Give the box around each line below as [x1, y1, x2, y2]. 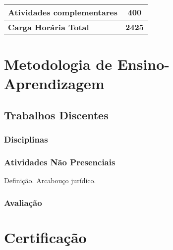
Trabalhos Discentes [4, 107, 109, 122]
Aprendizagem [4, 73, 105, 94]
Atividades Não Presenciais [4, 156, 115, 168]
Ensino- [117, 54, 170, 74]
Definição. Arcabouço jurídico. [4, 175, 96, 186]
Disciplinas [4, 133, 48, 146]
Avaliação [4, 196, 42, 208]
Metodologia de [4, 54, 112, 74]
